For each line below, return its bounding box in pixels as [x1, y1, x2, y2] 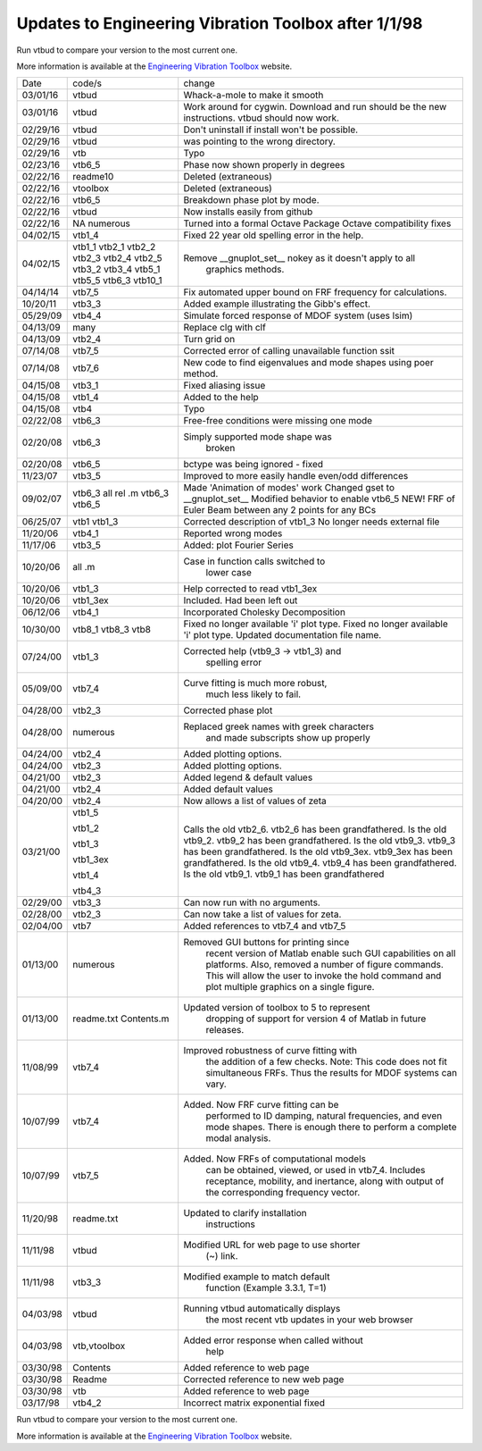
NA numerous [72, 217, 131, 230]
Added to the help [183, 391, 259, 404]
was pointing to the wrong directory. [183, 135, 337, 147]
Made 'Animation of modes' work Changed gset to [183, 482, 395, 494]
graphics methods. [205, 264, 285, 276]
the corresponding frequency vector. [205, 1187, 361, 1199]
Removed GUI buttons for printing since [183, 936, 350, 949]
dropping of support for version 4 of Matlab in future [205, 1012, 427, 1025]
